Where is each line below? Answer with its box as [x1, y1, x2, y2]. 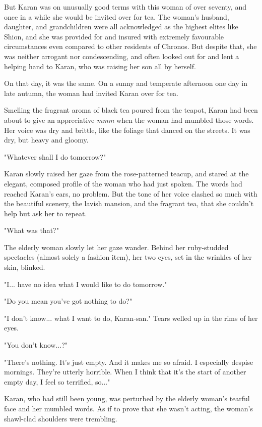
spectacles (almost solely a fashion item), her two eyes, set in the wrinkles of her [4, 252, 252, 262]
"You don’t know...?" [4, 340, 68, 350]
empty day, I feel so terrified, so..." [4, 376, 110, 387]
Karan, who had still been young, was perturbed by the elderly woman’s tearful [4, 393, 250, 404]
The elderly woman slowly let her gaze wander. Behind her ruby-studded [4, 242, 229, 252]
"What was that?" [4, 225, 59, 235]
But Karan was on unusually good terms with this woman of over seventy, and [4, 2, 246, 12]
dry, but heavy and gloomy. [4, 134, 89, 145]
